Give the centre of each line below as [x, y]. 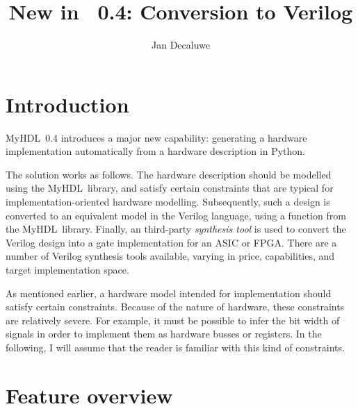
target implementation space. [67, 269]
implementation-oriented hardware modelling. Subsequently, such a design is [168, 202]
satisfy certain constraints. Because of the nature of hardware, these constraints [175, 307]
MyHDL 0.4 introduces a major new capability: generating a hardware [156, 137]
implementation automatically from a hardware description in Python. [155, 151]
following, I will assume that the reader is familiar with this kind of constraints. [175, 347]
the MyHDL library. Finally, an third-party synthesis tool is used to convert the [176, 229]
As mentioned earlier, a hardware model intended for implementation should [169, 293]
